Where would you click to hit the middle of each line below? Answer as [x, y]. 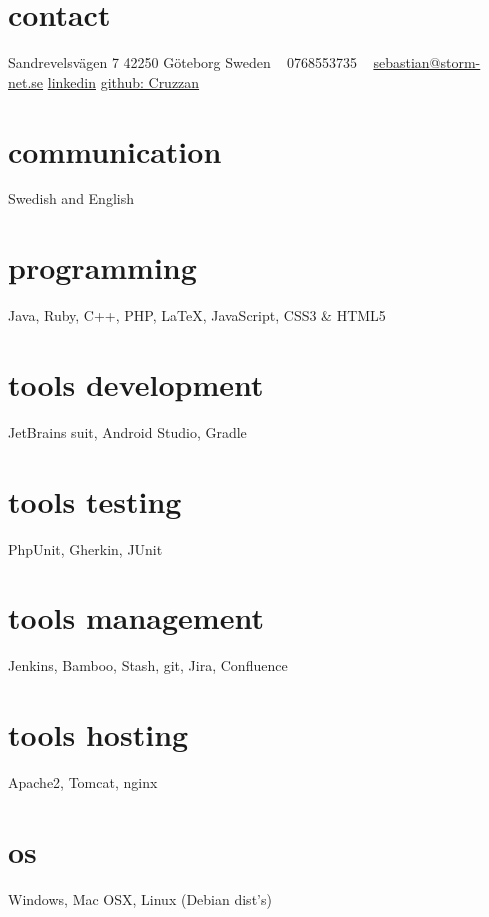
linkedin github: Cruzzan [123, 81]
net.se [26, 81]
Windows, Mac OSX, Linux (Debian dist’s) [140, 898]
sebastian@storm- [427, 62]
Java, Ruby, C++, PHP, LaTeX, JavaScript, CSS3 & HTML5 [197, 315]
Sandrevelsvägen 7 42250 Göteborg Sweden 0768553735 [183, 62]
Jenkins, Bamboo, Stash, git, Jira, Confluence [148, 665]
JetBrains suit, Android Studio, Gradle [127, 431]
